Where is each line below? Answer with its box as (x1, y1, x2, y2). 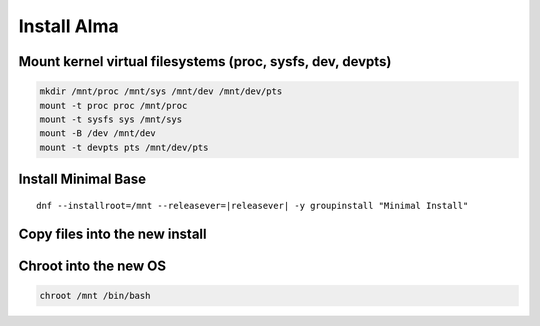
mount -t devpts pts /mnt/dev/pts (39, 141, 209, 153)
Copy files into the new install (18, 225, 207, 242)
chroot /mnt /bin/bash (39, 290, 151, 301)
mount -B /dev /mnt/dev (39, 128, 157, 139)
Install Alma (18, 15, 119, 37)
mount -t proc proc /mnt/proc (39, 100, 188, 111)
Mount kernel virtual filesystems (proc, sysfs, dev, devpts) (18, 53, 392, 70)
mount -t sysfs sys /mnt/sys (39, 113, 183, 125)
